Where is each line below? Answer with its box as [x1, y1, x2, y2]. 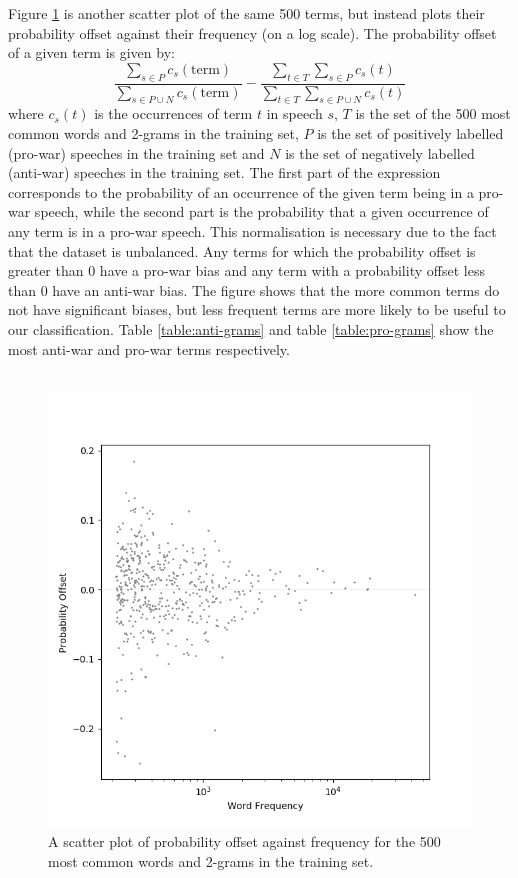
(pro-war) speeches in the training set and [8, 142, 265, 163]
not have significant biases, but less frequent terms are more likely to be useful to [8, 299, 506, 320]
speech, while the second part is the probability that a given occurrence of [34, 201, 489, 222]
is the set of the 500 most [355, 103, 511, 124]
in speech [266, 103, 323, 124]
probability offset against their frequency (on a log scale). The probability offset [8, 22, 497, 43]
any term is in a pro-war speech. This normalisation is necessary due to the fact [8, 220, 497, 241]
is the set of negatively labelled [285, 142, 475, 163]
